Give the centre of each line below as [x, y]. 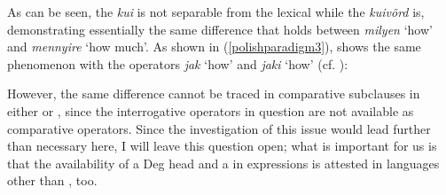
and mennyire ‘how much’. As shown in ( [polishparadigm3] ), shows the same [214, 47]
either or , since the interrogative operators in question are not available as [211, 110]
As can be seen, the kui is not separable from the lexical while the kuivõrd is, [216, 12]
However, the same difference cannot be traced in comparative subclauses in [214, 94]
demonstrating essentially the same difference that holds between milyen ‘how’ [220, 29]
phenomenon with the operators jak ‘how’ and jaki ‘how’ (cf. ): [178, 63]
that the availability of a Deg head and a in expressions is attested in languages [223, 163]
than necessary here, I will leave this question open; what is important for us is [222, 146]
